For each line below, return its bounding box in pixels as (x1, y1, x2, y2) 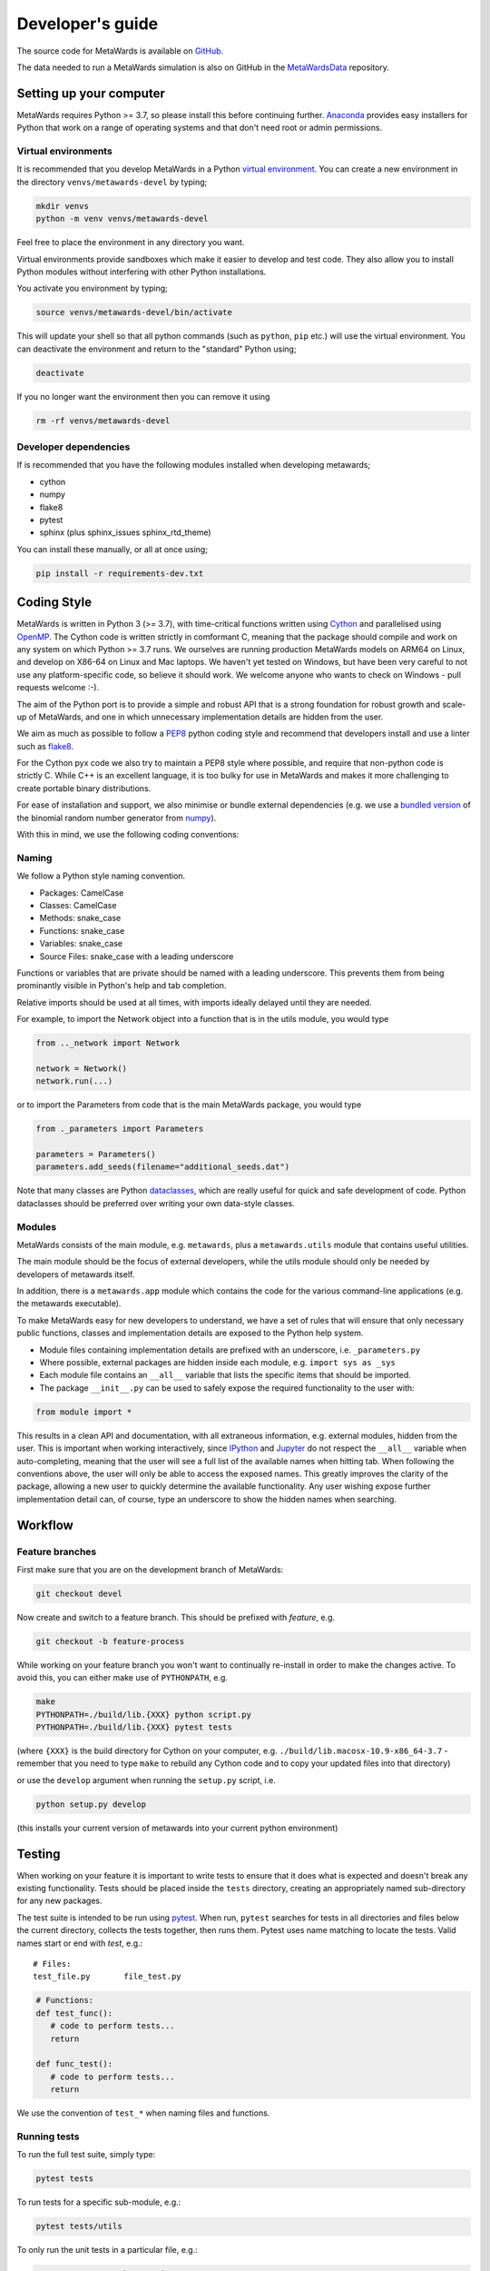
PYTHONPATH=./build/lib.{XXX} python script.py (35, 1709, 251, 1720)
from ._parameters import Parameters (35, 1124, 204, 1135)
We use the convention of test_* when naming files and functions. (16, 2107, 270, 2118)
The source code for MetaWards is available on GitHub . (16, 45, 224, 56)
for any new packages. (16, 1895, 103, 1907)
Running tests (16, 2130, 80, 2143)
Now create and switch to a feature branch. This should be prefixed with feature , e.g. (16, 1612, 336, 1622)
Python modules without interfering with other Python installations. (16, 266, 267, 277)
